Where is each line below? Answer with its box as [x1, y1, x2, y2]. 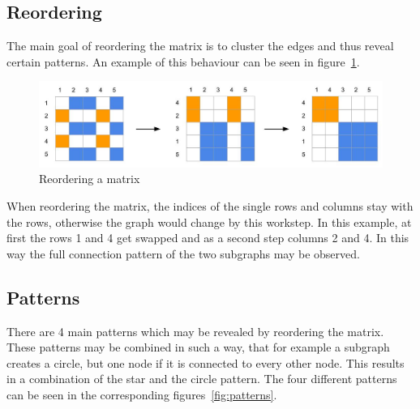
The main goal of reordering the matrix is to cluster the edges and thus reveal [6, 37, 394, 54]
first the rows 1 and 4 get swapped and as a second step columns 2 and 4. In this [6, 229, 409, 246]
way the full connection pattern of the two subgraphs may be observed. [6, 245, 360, 262]
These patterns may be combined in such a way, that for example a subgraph [6, 339, 390, 356]
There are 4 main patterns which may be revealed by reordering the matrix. [6, 322, 384, 339]
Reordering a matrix [39, 170, 140, 187]
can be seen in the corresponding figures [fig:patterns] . [6, 386, 277, 403]
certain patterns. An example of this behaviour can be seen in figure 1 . [6, 53, 360, 70]
